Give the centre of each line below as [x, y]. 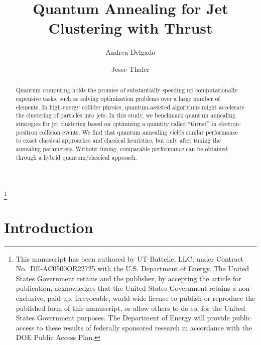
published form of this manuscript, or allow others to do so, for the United [130, 308]
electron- [230, 123]
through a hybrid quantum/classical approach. [76, 157]
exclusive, [30, 298]
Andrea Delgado [130, 52]
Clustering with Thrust [130, 28]
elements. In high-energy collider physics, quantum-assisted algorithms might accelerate [130, 107]
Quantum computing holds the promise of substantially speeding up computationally [127, 90]
